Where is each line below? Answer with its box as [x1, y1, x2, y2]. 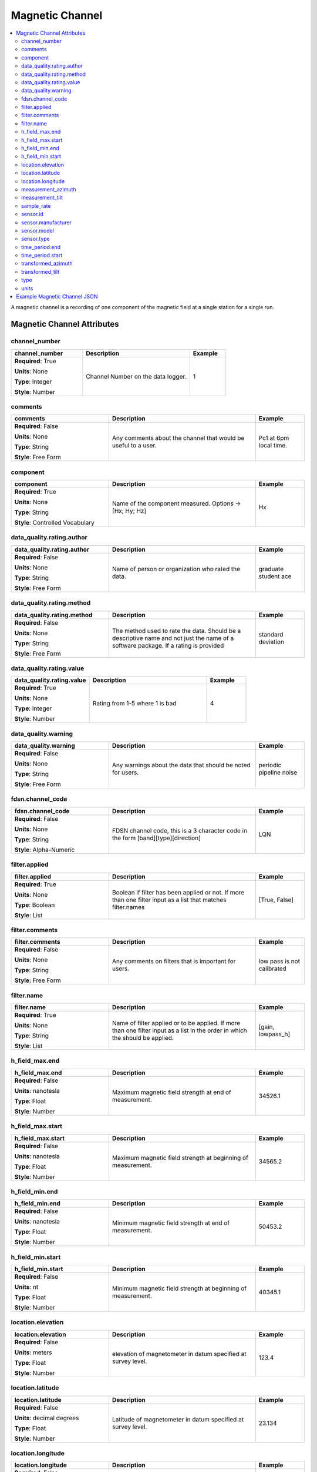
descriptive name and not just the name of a [112, 634, 234, 642]
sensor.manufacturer [21, 218, 72, 226]
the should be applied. [112, 1034, 174, 1042]
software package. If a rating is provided [112, 641, 224, 649]
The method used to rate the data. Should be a [112, 626, 241, 635]
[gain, [258, 1023, 275, 1031]
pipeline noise [258, 768, 298, 777]
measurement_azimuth [21, 185, 76, 193]
